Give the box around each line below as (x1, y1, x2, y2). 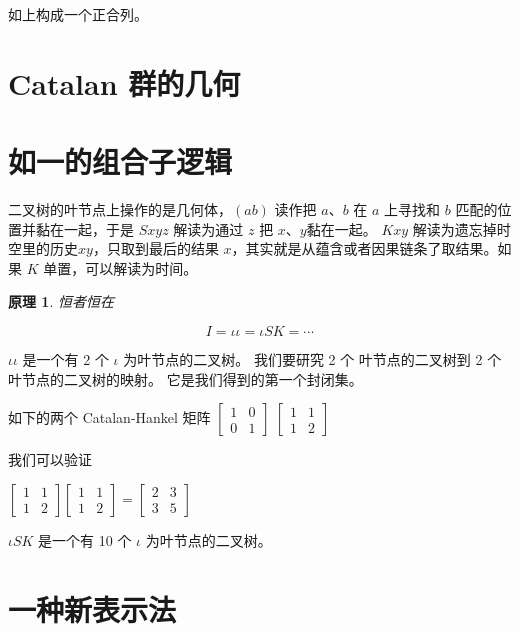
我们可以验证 (8, 449, 92, 470)
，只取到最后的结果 (92, 238, 219, 259)
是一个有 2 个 (22, 349, 109, 370)
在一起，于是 (49, 218, 134, 239)
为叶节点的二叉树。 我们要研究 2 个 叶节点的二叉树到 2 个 (123, 349, 502, 370)
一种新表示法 (8, 588, 177, 629)
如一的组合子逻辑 (8, 141, 233, 182)
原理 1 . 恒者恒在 (8, 291, 114, 312)
